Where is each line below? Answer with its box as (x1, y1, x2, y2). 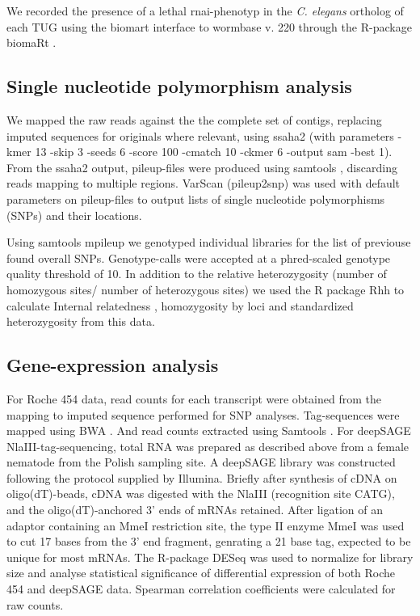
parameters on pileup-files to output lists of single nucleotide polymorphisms (6, 190, 385, 207)
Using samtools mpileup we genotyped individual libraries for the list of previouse (6, 234, 411, 251)
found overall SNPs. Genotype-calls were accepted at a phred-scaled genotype (6, 249, 391, 266)
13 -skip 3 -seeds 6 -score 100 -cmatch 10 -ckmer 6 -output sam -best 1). (35, 143, 393, 160)
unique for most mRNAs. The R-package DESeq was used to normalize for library (6, 548, 414, 565)
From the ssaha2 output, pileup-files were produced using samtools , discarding (6, 158, 397, 175)
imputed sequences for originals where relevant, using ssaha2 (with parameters (6, 127, 394, 144)
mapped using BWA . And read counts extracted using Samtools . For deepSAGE (6, 422, 411, 439)
